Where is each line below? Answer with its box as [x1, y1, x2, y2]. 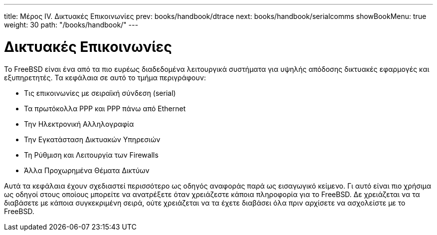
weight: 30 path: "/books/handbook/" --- [4, 20, 138, 29]
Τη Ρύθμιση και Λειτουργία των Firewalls [24, 150, 159, 159]
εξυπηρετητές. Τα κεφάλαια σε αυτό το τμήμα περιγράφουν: [4, 73, 206, 82]
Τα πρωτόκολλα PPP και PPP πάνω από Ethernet [24, 104, 186, 113]
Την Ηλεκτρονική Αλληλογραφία [24, 119, 134, 128]
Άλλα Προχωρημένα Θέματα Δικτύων [24, 166, 150, 175]
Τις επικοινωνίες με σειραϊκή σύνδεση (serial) [24, 88, 176, 97]
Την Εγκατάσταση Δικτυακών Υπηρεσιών [24, 135, 161, 144]
